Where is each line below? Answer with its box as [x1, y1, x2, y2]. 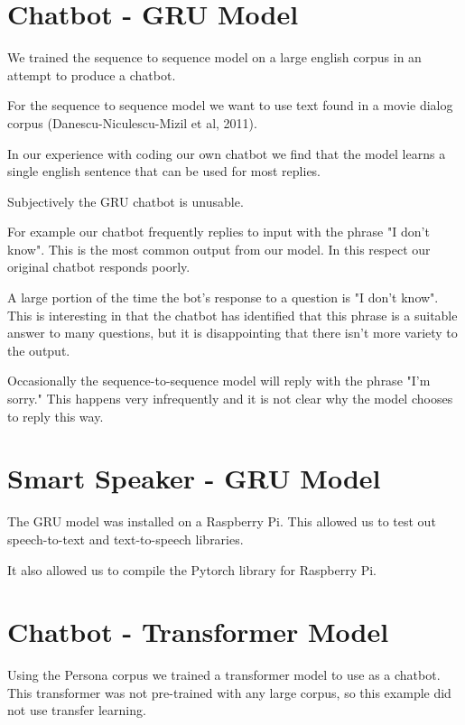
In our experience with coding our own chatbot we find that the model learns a [7, 144, 446, 163]
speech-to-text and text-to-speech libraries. [7, 529, 244, 548]
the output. [7, 340, 70, 359]
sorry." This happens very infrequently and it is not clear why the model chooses [7, 389, 453, 408]
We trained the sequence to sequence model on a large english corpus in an [7, 48, 422, 67]
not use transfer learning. [7, 701, 146, 720]
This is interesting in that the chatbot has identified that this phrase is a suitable [7, 305, 458, 324]
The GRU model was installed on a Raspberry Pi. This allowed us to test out [7, 512, 436, 531]
